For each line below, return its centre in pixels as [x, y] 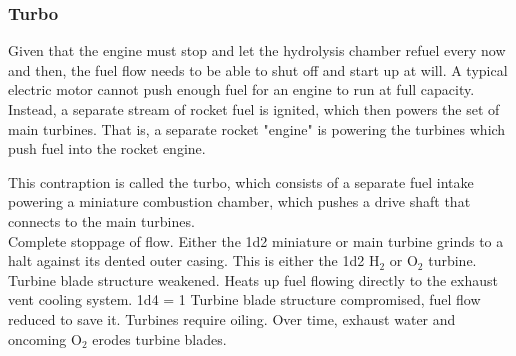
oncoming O [45, 338]
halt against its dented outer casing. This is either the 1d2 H [194, 260]
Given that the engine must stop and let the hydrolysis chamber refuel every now [257, 50]
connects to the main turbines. [101, 220]
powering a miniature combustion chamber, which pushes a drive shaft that [239, 201]
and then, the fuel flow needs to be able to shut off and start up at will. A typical [258, 69]
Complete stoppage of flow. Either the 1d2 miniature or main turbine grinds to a [256, 240]
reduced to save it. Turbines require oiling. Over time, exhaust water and [232, 318]
